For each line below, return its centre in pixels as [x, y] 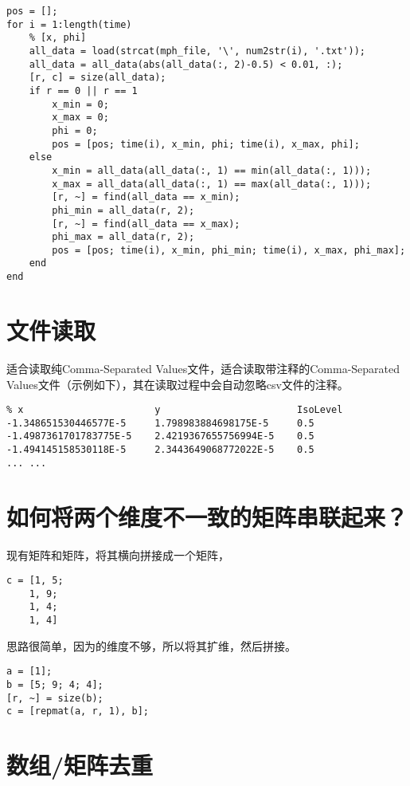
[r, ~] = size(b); [55, 698]
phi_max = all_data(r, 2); [123, 237]
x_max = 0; [80, 118]
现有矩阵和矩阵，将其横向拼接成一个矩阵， [118, 554]
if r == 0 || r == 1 [83, 90]
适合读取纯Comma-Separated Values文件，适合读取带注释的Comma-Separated [203, 368]
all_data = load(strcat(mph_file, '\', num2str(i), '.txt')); [197, 51]
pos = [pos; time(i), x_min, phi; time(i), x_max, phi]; [206, 144]
